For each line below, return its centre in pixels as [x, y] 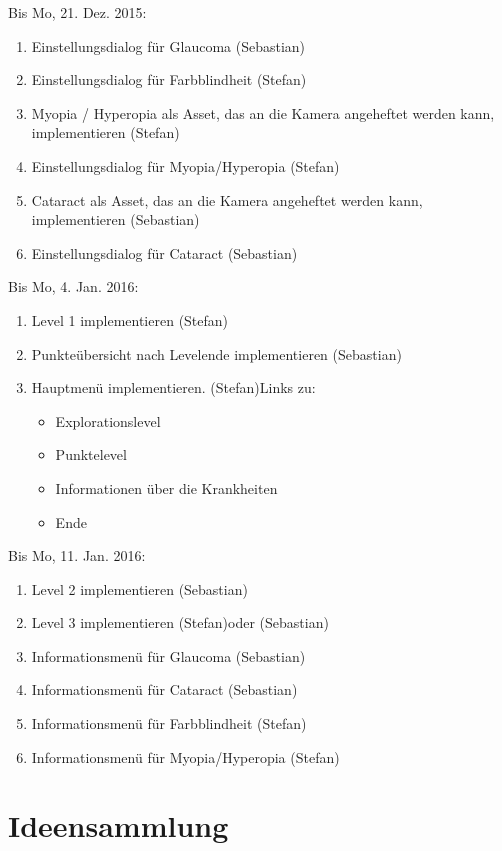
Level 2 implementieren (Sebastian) [139, 588]
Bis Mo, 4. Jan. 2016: [73, 286]
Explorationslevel [108, 420]
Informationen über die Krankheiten [166, 487]
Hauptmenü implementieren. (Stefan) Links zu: [173, 387]
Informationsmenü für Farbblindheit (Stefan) [169, 723]
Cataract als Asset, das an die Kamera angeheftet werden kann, [227, 199]
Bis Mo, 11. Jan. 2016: [77, 555]
